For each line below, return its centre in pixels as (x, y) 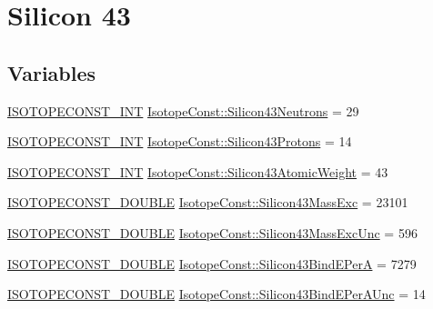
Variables (52, 72)
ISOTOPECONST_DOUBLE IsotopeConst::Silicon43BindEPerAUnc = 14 (216, 294)
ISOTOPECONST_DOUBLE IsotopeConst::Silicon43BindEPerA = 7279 (212, 263)
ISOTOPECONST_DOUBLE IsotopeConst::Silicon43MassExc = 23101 (208, 202)
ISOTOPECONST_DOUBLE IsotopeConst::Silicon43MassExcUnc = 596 (212, 232)
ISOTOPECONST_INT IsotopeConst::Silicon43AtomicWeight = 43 (198, 171)
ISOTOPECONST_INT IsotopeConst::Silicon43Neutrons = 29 (183, 110)
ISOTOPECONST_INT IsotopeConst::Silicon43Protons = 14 (180, 141)
